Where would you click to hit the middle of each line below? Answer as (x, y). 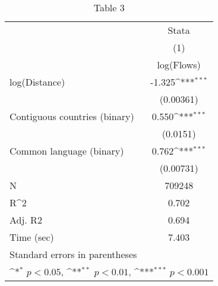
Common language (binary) (67, 151)
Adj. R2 (26, 220)
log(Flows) (179, 65)
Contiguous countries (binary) (72, 116)
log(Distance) (37, 82)
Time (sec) (32, 237)
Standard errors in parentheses (73, 254)
